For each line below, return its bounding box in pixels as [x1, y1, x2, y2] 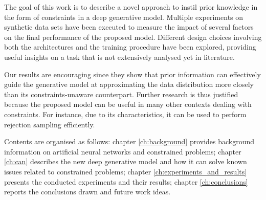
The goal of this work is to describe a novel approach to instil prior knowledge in [4, 2, 258, 12]
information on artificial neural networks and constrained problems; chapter [4, 146, 241, 157]
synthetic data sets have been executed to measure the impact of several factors [4, 21, 254, 32]
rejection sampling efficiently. [4, 119, 95, 129]
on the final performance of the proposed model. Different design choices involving [4, 31, 262, 42]
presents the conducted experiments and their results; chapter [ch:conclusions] [4, 176, 248, 187]
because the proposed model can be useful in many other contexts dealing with [4, 99, 252, 109]
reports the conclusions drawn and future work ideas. [4, 186, 171, 197]
